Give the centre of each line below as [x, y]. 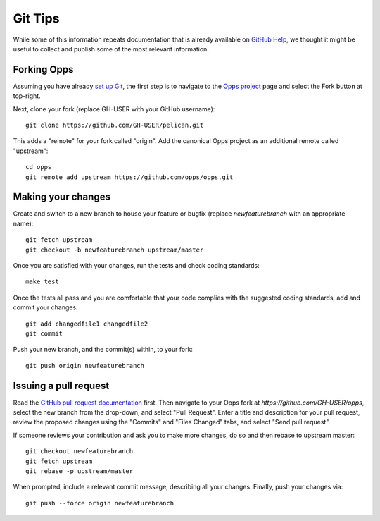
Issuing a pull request [61, 385]
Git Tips [36, 18]
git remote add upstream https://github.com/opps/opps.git [129, 177]
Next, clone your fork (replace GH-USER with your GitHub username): [114, 109]
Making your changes [62, 197]
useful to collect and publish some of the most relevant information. [111, 49]
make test [42, 282]
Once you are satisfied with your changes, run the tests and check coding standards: [136, 266]
